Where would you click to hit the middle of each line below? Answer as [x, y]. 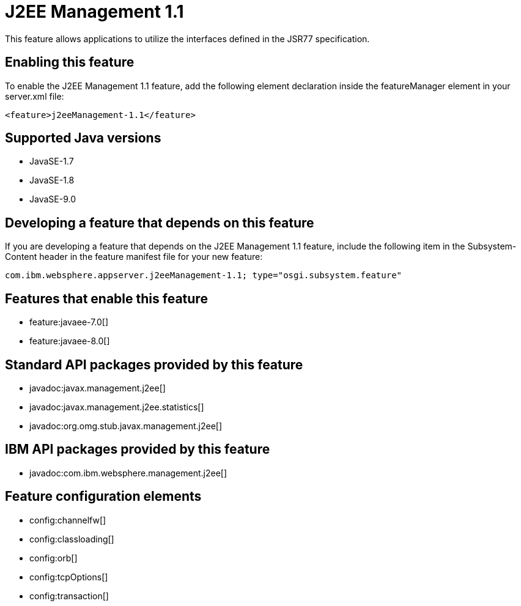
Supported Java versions [83, 138]
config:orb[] [54, 558]
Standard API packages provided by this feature [154, 364]
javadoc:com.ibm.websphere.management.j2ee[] [128, 473]
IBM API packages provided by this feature [138, 449]
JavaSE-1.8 [52, 180]
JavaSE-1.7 [52, 161]
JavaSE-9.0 [53, 199]
